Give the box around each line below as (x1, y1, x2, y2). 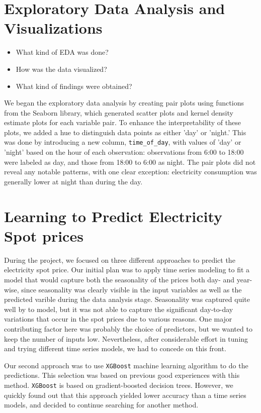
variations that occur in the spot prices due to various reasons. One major (4, 314, 232, 324)
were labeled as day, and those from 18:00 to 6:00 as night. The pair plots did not (4, 156, 256, 167)
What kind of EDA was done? (16, 47, 109, 57)
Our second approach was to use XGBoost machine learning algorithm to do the (4, 360, 248, 370)
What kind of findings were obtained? (16, 80, 132, 91)
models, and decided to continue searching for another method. (4, 399, 199, 410)
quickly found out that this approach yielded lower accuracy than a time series (4, 389, 246, 400)
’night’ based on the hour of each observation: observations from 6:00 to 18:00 (4, 147, 244, 157)
